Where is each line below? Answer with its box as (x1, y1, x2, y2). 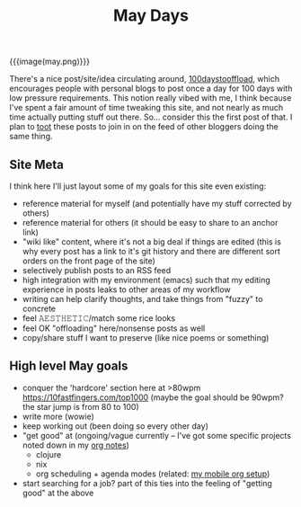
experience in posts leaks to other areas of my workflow (22, 284, 231, 295)
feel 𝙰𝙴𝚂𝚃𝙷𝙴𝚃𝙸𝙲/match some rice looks (22, 313, 176, 324)
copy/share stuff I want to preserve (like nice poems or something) (22, 333, 270, 342)
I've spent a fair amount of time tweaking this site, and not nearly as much (9, 102, 284, 113)
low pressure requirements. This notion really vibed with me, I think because (9, 93, 292, 103)
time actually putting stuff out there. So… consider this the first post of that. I (9, 111, 293, 122)
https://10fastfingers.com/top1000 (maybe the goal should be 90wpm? (22, 392, 285, 403)
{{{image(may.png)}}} (9, 56, 90, 67)
